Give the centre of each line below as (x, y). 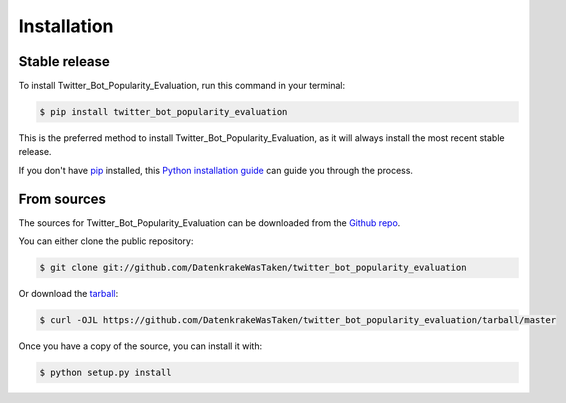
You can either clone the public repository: (106, 241)
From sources (62, 198)
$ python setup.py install (105, 373)
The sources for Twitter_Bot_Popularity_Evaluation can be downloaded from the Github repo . (209, 222)
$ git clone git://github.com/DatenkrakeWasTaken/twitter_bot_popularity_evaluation (253, 268)
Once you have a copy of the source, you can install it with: (140, 346)
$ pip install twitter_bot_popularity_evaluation (163, 112)
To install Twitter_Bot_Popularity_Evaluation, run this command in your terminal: (181, 86)
